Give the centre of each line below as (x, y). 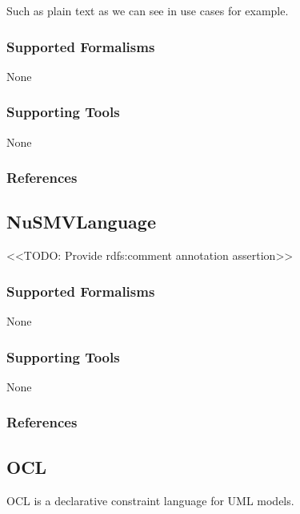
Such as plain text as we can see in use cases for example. (148, 10)
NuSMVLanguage (81, 222)
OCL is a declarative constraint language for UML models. (150, 500)
